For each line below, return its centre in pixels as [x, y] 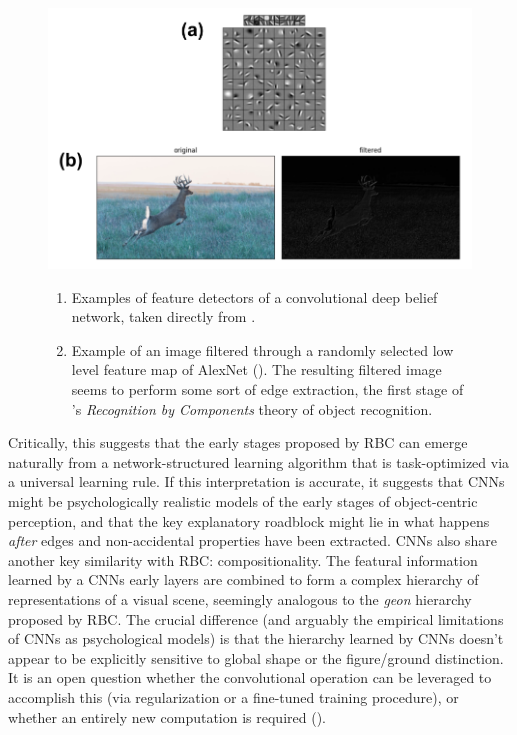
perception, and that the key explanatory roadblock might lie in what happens [249, 520]
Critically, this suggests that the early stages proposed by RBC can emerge [238, 442]
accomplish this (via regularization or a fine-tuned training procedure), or [233, 696]
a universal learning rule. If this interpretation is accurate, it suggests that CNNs [256, 481]
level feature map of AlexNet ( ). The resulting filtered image [256, 369]
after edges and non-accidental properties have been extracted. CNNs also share [253, 540]
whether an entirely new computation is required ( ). [167, 716]
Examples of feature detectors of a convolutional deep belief [254, 296]
